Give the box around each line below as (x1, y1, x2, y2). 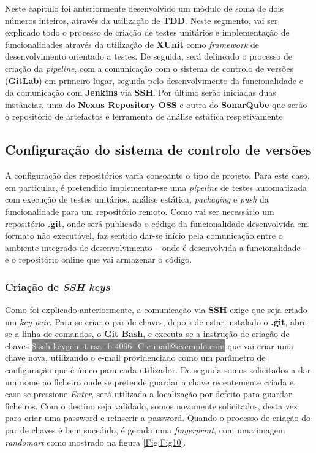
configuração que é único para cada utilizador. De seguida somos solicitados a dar (5, 363, 311, 376)
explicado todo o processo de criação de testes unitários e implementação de (5, 26, 290, 39)
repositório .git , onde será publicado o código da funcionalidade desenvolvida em (5, 217, 309, 230)
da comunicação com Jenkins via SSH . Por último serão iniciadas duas (5, 86, 276, 99)
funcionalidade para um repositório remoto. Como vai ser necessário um (5, 204, 274, 217)
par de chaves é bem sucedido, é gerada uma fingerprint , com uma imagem (5, 424, 285, 436)
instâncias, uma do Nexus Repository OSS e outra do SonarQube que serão (5, 98, 307, 110)
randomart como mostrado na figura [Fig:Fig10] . (5, 435, 186, 448)
